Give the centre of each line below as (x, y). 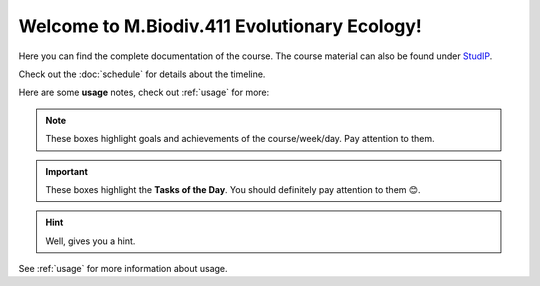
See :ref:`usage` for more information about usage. (123, 269)
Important (67, 171)
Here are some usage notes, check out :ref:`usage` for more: (144, 92)
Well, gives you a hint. (90, 241)
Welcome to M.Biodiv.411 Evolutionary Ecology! (220, 26)
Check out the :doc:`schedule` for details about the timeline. (142, 74)
